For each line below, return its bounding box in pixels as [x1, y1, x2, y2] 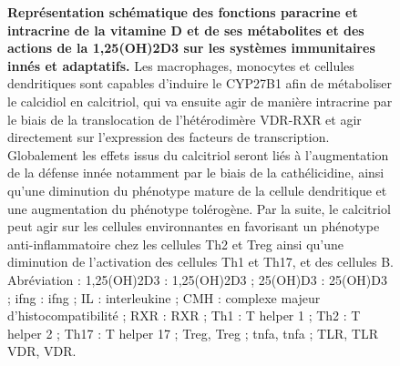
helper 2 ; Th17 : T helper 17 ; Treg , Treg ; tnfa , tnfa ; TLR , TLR [7, 323, 378, 342]
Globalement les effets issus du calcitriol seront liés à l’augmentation [7, 145, 389, 164]
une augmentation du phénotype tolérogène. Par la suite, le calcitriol [7, 198, 391, 218]
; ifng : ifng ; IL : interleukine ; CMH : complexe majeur [7, 288, 321, 307]
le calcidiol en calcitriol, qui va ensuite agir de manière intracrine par [7, 91, 393, 110]
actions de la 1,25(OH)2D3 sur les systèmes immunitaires [7, 38, 375, 57]
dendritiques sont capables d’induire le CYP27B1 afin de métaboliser [7, 74, 393, 93]
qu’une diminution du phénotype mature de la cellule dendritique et [7, 180, 387, 199]
